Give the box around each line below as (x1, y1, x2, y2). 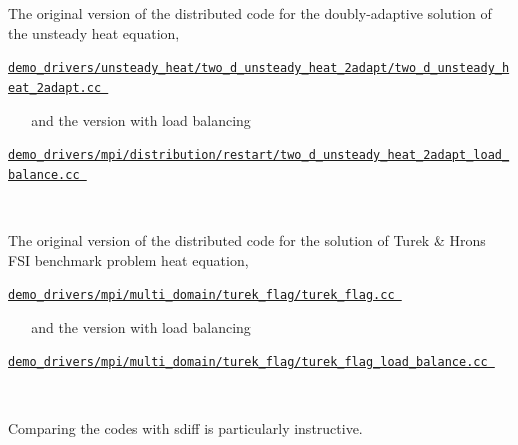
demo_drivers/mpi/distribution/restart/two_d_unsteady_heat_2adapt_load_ (8, 148, 510, 163)
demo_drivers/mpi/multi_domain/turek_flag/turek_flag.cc (8, 288, 395, 303)
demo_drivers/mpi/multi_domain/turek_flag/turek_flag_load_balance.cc (8, 355, 488, 370)
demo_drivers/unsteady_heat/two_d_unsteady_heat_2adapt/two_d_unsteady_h (8, 61, 510, 76)
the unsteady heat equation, (8, 22, 180, 43)
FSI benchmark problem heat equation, (8, 249, 249, 270)
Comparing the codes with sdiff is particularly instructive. (8, 417, 363, 438)
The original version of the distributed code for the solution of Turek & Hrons (8, 230, 486, 250)
